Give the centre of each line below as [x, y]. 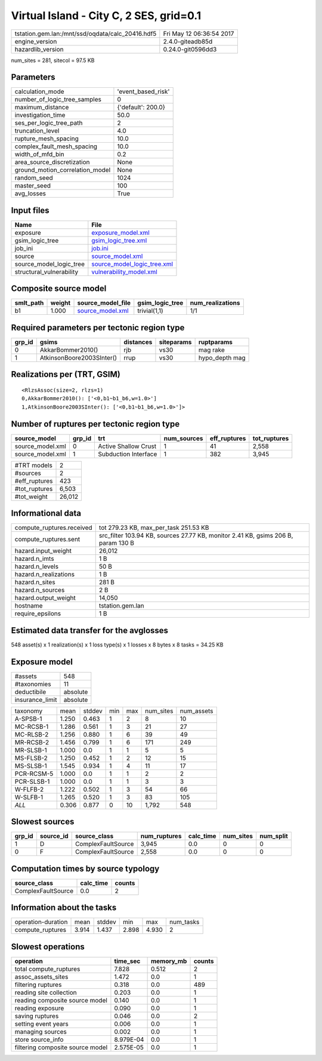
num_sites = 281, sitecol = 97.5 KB [53, 60]
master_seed [32, 186]
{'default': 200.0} [141, 108]
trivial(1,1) [150, 311]
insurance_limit [36, 700]
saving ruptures [37, 1016]
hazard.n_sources [40, 590]
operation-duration [41, 922]
